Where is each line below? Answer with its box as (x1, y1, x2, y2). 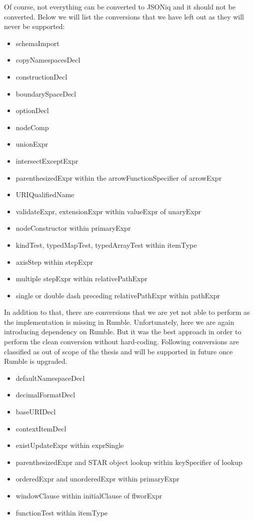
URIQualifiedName (15, 189, 74, 200)
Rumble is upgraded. (4, 356, 67, 366)
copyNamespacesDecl (15, 55, 80, 65)
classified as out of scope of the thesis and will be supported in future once (4, 346, 233, 356)
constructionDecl (15, 71, 67, 82)
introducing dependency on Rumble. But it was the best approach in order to (4, 326, 241, 337)
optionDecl (15, 105, 49, 116)
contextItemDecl (15, 423, 66, 433)
